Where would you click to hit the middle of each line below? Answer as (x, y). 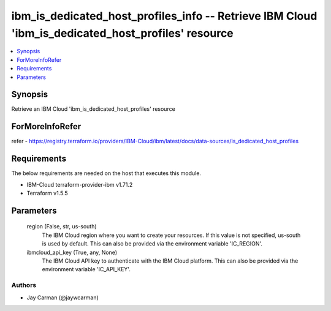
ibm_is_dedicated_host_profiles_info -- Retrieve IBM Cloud (164, 16)
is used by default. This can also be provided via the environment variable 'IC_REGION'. (152, 244)
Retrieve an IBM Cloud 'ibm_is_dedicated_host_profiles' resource (93, 109)
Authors (24, 285)
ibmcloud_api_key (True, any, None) (72, 252)
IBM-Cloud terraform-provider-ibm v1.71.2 (80, 184)
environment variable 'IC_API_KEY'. (86, 269)
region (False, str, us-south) (62, 227)
